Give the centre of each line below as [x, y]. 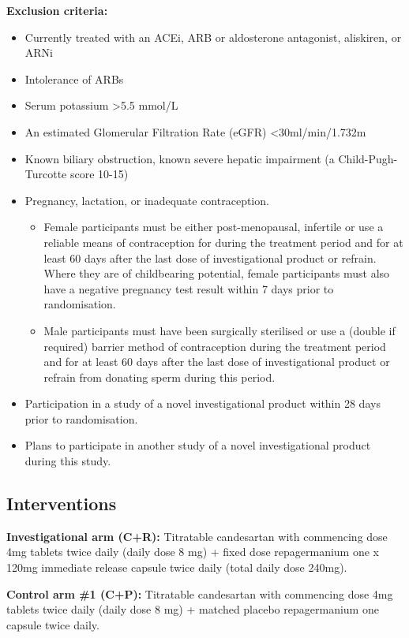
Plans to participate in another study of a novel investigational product [198, 445]
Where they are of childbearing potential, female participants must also [217, 273]
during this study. [68, 461]
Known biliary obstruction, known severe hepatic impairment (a [180, 158]
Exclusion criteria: [57, 10]
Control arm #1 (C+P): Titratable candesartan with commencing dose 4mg [200, 593]
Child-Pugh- [368, 158]
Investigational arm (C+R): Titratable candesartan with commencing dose [197, 536]
